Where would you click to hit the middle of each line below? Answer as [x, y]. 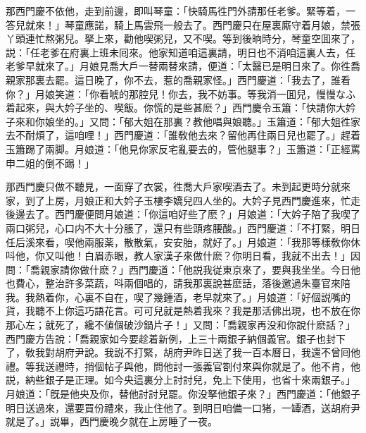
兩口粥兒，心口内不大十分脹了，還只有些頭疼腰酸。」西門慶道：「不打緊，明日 [183, 227]
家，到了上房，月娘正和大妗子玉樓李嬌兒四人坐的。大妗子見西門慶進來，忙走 [183, 200]
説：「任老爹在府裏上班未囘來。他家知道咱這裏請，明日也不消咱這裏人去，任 [181, 52]
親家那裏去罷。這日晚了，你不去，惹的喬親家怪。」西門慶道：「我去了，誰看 [178, 79]
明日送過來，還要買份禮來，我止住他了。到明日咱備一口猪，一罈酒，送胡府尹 [183, 407]
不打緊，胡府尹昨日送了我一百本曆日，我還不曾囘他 [242, 352]
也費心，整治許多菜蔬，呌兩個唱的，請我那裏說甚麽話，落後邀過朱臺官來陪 [178, 283]
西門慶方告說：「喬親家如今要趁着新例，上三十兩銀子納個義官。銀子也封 [171, 338]
